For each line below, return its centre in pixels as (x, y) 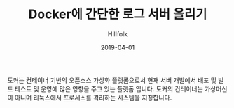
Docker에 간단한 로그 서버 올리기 (118, 14)
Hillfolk (118, 34)
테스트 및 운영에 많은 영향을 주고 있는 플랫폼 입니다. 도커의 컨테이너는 (109, 88)
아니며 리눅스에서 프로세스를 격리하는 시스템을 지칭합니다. (93, 98)
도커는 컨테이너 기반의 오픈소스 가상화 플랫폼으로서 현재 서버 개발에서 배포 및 (112, 80)
